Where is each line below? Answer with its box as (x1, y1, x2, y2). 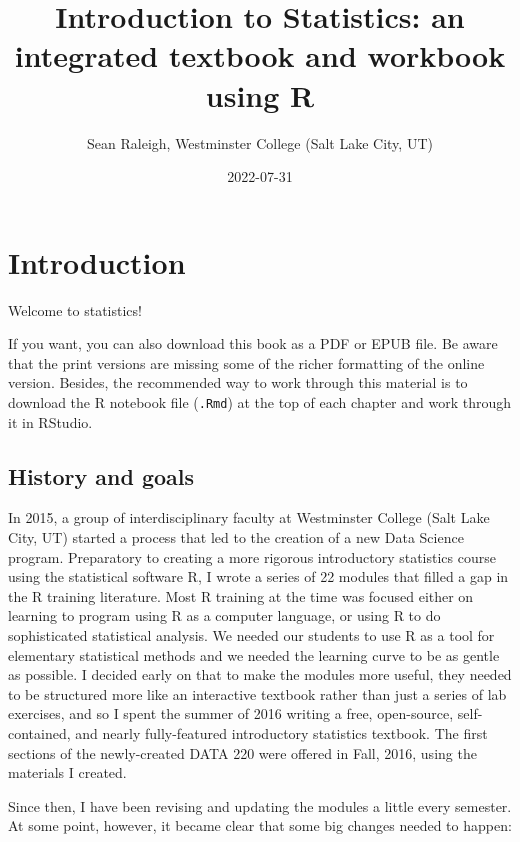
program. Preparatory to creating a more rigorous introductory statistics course (8, 546, 496, 567)
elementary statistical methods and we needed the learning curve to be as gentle (8, 644, 500, 665)
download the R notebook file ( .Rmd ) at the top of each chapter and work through (8, 392, 512, 412)
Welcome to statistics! (8, 299, 142, 320)
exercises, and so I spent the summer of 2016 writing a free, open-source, (8, 703, 454, 724)
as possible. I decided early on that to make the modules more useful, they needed (8, 664, 512, 685)
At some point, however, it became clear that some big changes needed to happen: (8, 815, 512, 836)
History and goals (8, 460, 195, 491)
